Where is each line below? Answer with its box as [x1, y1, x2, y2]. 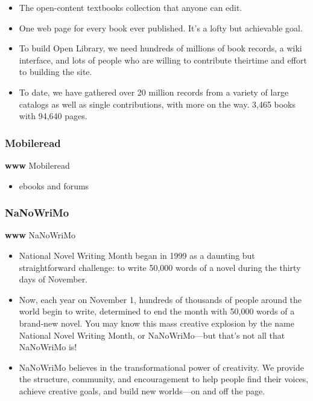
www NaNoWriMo [5, 229, 76, 241]
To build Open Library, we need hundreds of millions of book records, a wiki [19, 42, 302, 54]
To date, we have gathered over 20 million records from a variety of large [19, 85, 289, 98]
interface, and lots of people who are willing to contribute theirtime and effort [19, 53, 307, 66]
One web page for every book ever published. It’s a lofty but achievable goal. [19, 21, 303, 34]
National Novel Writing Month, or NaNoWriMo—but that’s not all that [19, 328, 285, 341]
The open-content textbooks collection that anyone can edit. [19, 1, 242, 13]
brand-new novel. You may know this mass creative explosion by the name [19, 316, 294, 329]
